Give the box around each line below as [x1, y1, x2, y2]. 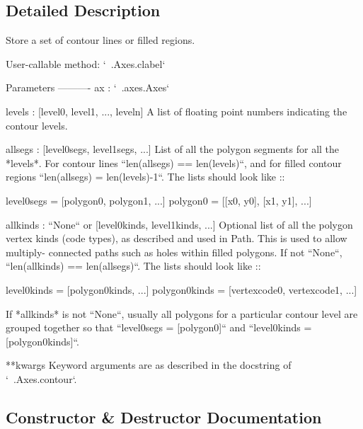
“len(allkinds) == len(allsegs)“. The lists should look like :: [6, 258, 261, 273]
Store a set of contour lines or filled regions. [6, 33, 195, 47]
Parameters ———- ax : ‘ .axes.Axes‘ [6, 80, 170, 95]
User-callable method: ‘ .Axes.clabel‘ [6, 56, 166, 71]
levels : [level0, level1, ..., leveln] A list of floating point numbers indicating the [6, 103, 347, 118]
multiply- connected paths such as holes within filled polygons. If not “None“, [6, 244, 342, 259]
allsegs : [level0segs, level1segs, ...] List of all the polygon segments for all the [6, 142, 340, 156]
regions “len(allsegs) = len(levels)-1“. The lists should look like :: [6, 169, 285, 184]
